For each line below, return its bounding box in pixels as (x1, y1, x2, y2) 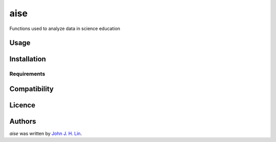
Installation (9, 55, 46, 64)
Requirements (9, 70, 45, 77)
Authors (9, 117, 36, 126)
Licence (9, 101, 36, 109)
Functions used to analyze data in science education (9, 25, 120, 32)
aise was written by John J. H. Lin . (9, 130, 82, 137)
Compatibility (9, 84, 54, 93)
